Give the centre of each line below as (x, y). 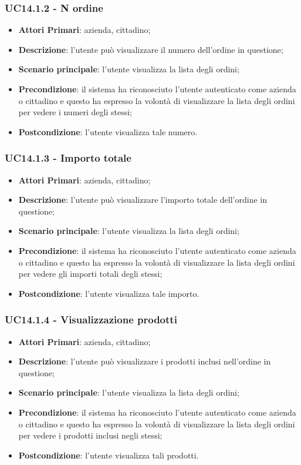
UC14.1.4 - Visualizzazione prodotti (91, 320)
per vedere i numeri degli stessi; (75, 112)
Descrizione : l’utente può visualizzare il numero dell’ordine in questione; (151, 49)
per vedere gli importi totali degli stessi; (90, 274)
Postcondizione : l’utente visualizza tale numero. (108, 131)
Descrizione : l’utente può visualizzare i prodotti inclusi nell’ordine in (145, 361)
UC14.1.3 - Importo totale (68, 158)
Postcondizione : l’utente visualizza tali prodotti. (109, 455)
